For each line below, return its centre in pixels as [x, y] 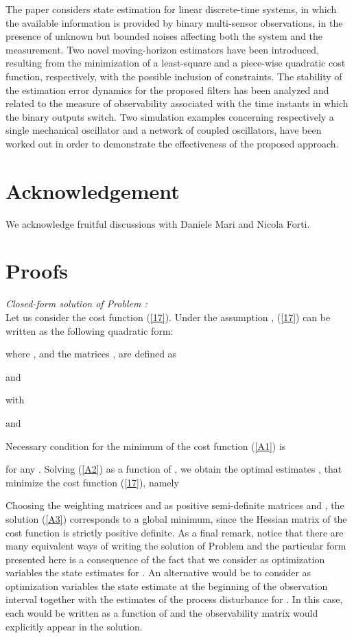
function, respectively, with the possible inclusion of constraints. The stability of [174, 76]
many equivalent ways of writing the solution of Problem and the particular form [176, 546]
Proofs [37, 271]
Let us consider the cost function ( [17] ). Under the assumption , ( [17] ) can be [168, 317]
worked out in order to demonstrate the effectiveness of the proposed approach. [172, 143]
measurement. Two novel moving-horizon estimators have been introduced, [162, 49]
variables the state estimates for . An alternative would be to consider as [158, 572]
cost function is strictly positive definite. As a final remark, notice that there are [175, 532]
